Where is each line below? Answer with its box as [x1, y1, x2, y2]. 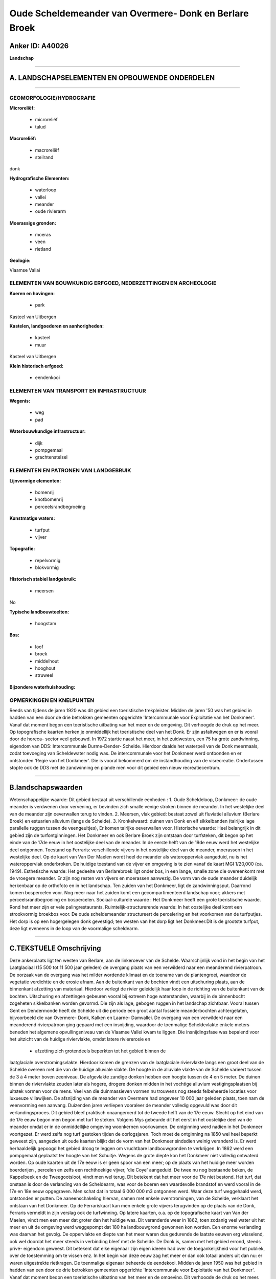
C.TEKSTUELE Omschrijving [9, 944, 102, 953]
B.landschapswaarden [9, 783, 83, 791]
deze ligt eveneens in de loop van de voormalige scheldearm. [9, 925, 139, 931]
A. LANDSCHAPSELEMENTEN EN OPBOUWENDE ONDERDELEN [9, 73, 215, 82]
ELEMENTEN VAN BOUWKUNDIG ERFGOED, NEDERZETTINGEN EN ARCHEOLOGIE [9, 279, 217, 286]
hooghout [35, 665, 56, 671]
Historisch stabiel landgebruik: [9, 576, 77, 582]
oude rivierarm [35, 208, 66, 214]
